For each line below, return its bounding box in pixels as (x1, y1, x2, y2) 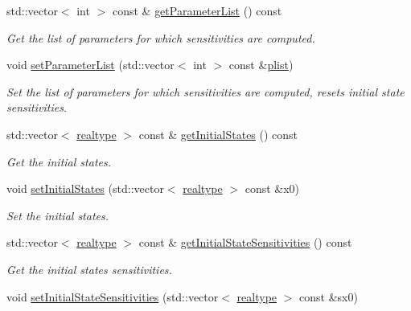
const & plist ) (228, 56, 294, 73)
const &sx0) (299, 288, 358, 305)
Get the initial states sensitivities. (6, 260, 172, 277)
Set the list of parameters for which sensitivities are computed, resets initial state (6, 83, 405, 100)
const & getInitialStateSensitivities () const (138, 234, 352, 251)
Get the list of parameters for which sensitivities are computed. (6, 29, 315, 46)
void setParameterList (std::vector (6, 56, 175, 73)
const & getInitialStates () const (138, 125, 298, 142)
